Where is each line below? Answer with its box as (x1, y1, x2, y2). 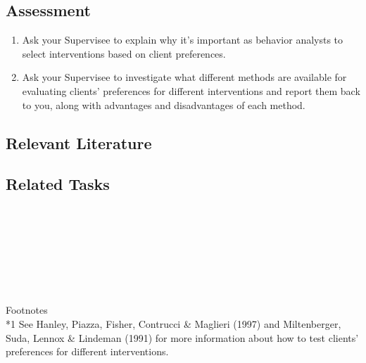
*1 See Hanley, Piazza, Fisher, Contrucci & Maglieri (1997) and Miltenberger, (6, 316, 341, 331)
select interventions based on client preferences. (22, 46, 226, 60)
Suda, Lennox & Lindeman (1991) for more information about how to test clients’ (6, 330, 359, 345)
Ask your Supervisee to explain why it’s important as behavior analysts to (22, 32, 343, 47)
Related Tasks (6, 173, 110, 195)
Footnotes (6, 302, 48, 317)
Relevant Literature (6, 132, 152, 153)
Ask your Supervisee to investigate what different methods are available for (22, 70, 347, 84)
